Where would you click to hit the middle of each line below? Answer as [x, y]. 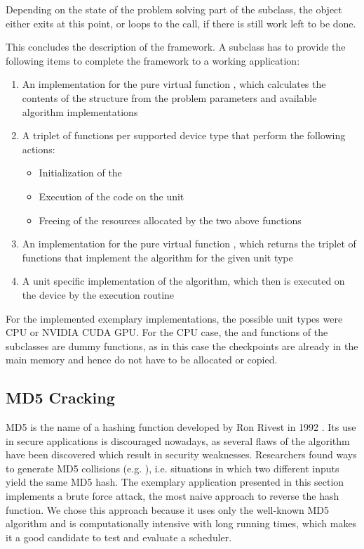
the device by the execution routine [98, 294]
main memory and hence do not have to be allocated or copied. [142, 360]
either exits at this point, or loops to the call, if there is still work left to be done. [181, 23]
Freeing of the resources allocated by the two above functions [170, 220]
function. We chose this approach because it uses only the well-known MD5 [168, 509]
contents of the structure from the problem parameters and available [169, 97]
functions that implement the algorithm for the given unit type [157, 257]
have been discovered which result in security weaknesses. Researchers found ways [181, 454]
